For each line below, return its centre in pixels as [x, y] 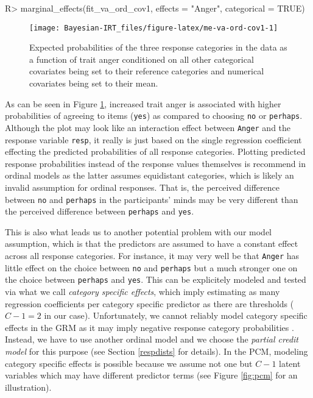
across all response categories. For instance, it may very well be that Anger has [152, 256]
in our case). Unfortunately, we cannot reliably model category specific [176, 315]
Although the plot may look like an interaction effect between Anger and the [148, 127]
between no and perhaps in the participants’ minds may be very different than [152, 199]
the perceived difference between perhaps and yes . [100, 211]
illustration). [28, 387]
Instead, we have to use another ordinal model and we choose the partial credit [152, 339]
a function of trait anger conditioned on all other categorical [142, 59]
